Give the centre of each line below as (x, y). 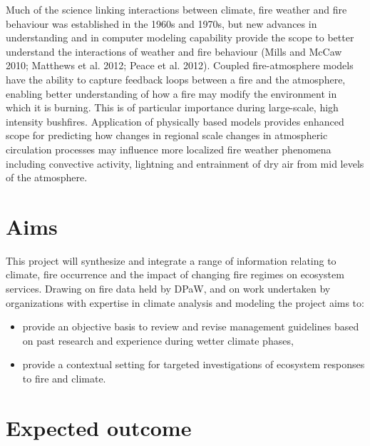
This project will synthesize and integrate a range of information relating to (171, 260)
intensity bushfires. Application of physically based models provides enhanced (175, 121)
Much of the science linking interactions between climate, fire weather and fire (176, 9)
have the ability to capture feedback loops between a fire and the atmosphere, (176, 79)
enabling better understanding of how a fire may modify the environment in (171, 93)
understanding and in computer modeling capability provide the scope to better (180, 37)
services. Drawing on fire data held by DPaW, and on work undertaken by (168, 289)
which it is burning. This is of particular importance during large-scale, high (172, 107)
